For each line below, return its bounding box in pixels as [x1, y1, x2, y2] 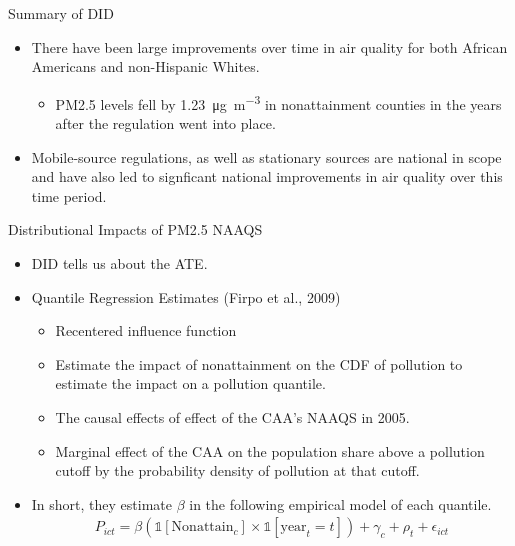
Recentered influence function [55, 320, 237, 341]
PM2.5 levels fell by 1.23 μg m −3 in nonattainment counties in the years [55, 90, 502, 114]
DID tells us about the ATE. [31, 253, 208, 273]
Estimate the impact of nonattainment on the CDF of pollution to [55, 353, 463, 374]
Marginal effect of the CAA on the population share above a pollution [55, 440, 485, 461]
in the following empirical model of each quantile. [189, 493, 492, 514]
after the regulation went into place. [55, 113, 276, 134]
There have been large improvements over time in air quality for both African [31, 36, 508, 57]
